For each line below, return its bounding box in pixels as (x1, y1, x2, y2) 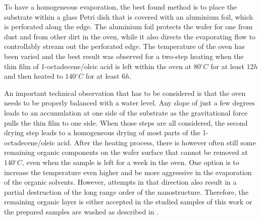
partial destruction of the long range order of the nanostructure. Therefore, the (4, 186, 248, 197)
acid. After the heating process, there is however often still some (57, 137, 256, 147)
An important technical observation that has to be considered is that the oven (4, 87, 246, 98)
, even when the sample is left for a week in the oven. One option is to (22, 156, 239, 167)
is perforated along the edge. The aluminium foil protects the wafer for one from (4, 21, 253, 32)
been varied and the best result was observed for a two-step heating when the (4, 50, 244, 61)
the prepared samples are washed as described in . (4, 206, 159, 216)
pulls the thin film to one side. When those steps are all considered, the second (4, 117, 248, 128)
